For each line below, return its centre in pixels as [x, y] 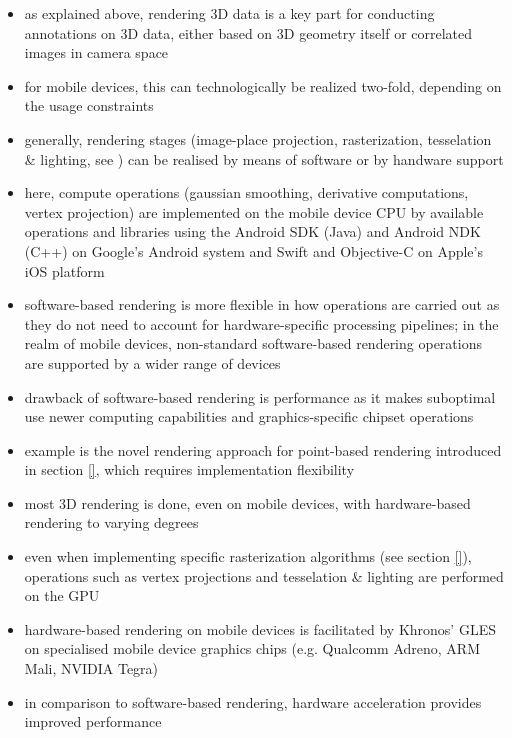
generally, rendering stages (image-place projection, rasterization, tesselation [258, 138]
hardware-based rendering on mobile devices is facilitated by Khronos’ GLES [260, 628]
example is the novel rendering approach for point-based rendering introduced [263, 449]
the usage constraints [89, 105]
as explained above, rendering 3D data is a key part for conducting [229, 13]
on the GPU [62, 595]
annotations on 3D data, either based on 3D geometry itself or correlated [248, 32]
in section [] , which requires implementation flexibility [189, 469]
